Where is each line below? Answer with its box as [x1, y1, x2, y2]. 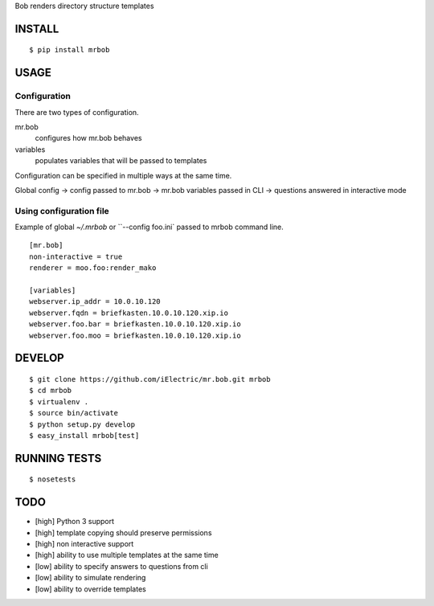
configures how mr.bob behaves [35, 133, 142, 143]
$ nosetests [29, 475, 76, 484]
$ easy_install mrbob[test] [29, 431, 140, 440]
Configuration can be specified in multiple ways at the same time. [14, 170, 232, 180]
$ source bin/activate [29, 408, 119, 418]
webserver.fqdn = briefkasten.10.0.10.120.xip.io [29, 308, 229, 317]
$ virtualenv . [29, 397, 89, 406]
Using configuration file [14, 205, 110, 216]
